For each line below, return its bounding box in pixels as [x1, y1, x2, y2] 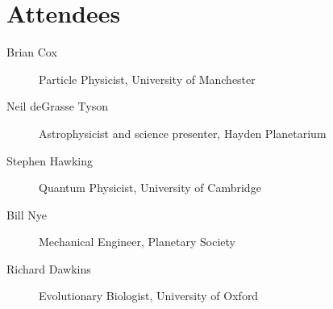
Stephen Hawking [6, 152, 93, 169]
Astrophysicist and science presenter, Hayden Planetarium [39, 124, 327, 141]
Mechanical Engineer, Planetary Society [39, 233, 235, 250]
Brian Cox [6, 44, 57, 61]
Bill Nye [6, 206, 47, 223]
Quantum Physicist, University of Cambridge [39, 179, 261, 196]
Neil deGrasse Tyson [6, 98, 108, 115]
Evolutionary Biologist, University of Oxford [39, 287, 259, 304]
